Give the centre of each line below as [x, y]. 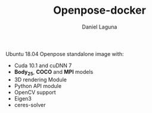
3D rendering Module [40, 79]
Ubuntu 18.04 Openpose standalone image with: [65, 54]
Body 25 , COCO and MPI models [54, 72]
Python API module [38, 86]
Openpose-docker [100, 10]
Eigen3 [23, 98]
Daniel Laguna [100, 27]
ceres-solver [30, 105]
